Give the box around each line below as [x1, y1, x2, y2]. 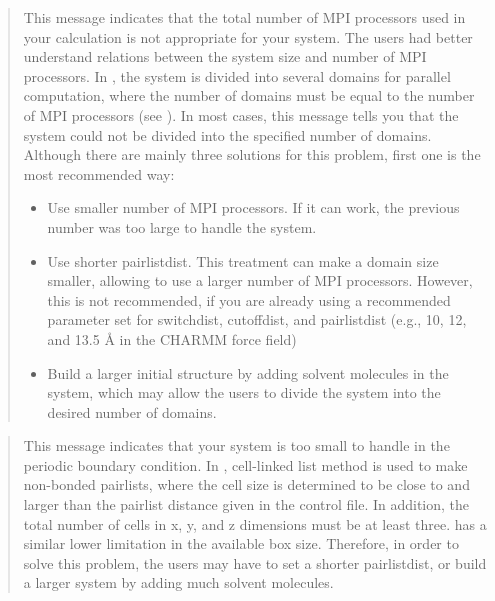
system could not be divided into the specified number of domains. [23, 124, 432, 145]
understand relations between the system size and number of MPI [23, 46, 427, 67]
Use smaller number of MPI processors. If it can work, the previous [47, 197, 460, 218]
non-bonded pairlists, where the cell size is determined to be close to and [23, 474, 470, 495]
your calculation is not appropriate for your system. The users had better [23, 26, 473, 47]
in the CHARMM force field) [119, 328, 297, 349]
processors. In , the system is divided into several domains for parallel [23, 65, 451, 86]
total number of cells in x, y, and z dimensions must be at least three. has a [23, 513, 487, 534]
